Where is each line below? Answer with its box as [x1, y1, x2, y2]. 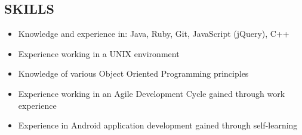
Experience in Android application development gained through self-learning [18, 119, 298, 131]
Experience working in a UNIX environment [18, 47, 180, 59]
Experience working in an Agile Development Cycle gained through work [18, 87, 285, 99]
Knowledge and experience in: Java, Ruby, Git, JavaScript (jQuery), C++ [18, 27, 289, 40]
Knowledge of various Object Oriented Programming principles [18, 67, 249, 80]
